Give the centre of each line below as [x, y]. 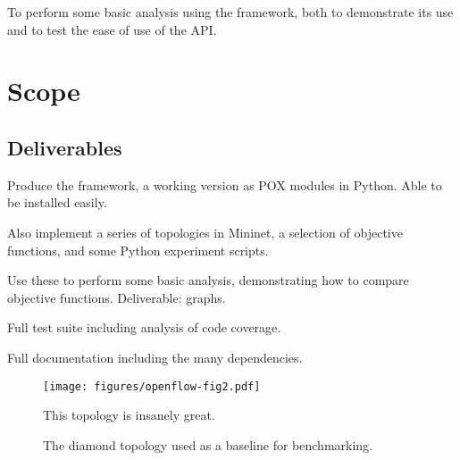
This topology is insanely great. [129, 415]
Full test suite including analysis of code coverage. [144, 327]
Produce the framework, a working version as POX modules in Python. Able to [225, 184]
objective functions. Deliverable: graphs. [117, 297]
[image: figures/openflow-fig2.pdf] [152, 386]
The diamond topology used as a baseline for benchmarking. [208, 444]
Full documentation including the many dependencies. [155, 357]
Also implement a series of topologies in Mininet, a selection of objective [205, 232]
